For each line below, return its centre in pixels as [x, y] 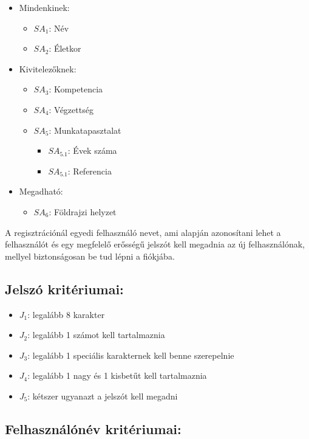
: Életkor [65, 48]
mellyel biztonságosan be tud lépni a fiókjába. [90, 256]
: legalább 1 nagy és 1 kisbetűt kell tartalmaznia [117, 375]
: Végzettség [71, 109]
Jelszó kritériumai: [64, 289]
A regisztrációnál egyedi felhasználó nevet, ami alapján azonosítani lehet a [143, 232]
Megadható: [41, 191]
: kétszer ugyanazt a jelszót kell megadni [103, 396]
